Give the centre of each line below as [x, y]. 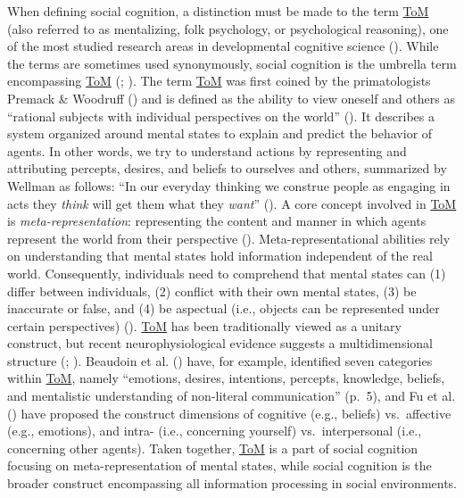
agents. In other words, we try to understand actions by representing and [207, 150]
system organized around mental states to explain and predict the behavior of [220, 133]
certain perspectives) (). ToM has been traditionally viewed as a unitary [204, 325]
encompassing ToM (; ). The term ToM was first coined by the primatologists [219, 81]
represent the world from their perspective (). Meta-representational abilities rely [229, 238]
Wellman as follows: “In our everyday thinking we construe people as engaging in [229, 185]
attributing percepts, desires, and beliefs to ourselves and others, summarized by [227, 168]
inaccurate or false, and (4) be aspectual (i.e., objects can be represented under [224, 308]
